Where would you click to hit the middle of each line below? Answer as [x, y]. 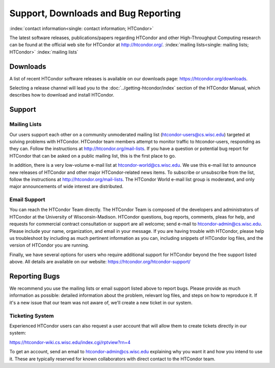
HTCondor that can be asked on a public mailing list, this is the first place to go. [93, 156]
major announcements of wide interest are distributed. [66, 187]
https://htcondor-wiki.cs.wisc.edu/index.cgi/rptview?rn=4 [70, 342]
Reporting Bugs [35, 276]
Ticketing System [32, 316]
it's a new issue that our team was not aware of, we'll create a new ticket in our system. [101, 302]
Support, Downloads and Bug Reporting [95, 13]
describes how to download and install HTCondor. [62, 95]
